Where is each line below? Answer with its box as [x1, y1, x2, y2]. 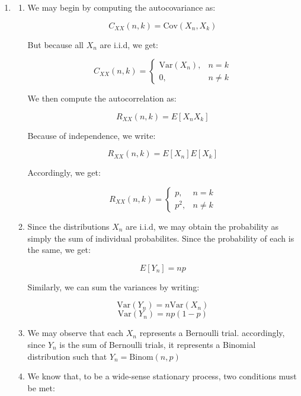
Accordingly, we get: [27, 166, 101, 179]
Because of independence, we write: [27, 129, 156, 141]
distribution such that [27, 350, 107, 362]
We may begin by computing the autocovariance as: [27, 1, 216, 13]
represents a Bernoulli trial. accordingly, [139, 327, 285, 339]
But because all [27, 38, 84, 50]
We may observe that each [27, 327, 124, 339]
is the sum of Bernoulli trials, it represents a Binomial [59, 338, 256, 350]
